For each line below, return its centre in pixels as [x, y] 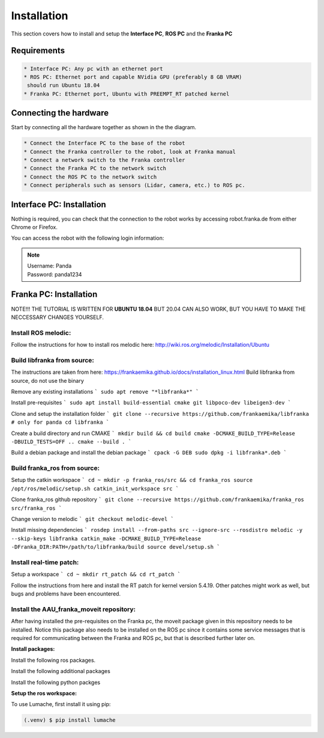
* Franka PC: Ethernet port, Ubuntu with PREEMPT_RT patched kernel [127, 94]
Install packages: [33, 649]
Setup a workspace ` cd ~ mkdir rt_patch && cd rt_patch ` [96, 575]
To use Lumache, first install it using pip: [61, 704]
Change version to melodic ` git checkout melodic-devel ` [92, 519]
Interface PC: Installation [58, 204]
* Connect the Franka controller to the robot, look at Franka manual [130, 151]
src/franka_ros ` [37, 508]
